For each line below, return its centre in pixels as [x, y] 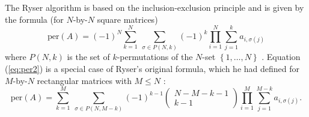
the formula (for [34, 19]
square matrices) [127, 19]
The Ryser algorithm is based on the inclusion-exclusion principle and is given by [154, 7]
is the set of [88, 57]
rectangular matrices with [84, 80]
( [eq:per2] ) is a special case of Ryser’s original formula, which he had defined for [152, 68]
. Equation [281, 57]
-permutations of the [155, 57]
